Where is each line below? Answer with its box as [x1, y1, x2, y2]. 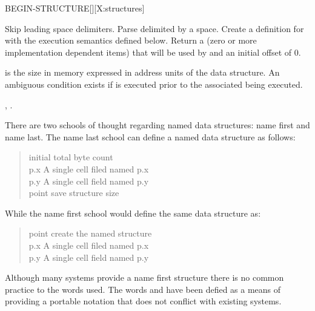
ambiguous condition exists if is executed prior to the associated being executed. [5, 77, 303, 90]
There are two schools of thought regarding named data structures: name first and [5, 119, 310, 131]
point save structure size [28, 186, 119, 199]
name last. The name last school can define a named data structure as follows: [5, 130, 296, 143]
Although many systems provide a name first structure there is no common [5, 271, 284, 284]
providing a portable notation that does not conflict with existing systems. [5, 295, 282, 307]
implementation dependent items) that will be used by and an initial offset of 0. [5, 45, 301, 58]
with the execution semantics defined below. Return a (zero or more [5, 34, 257, 47]
